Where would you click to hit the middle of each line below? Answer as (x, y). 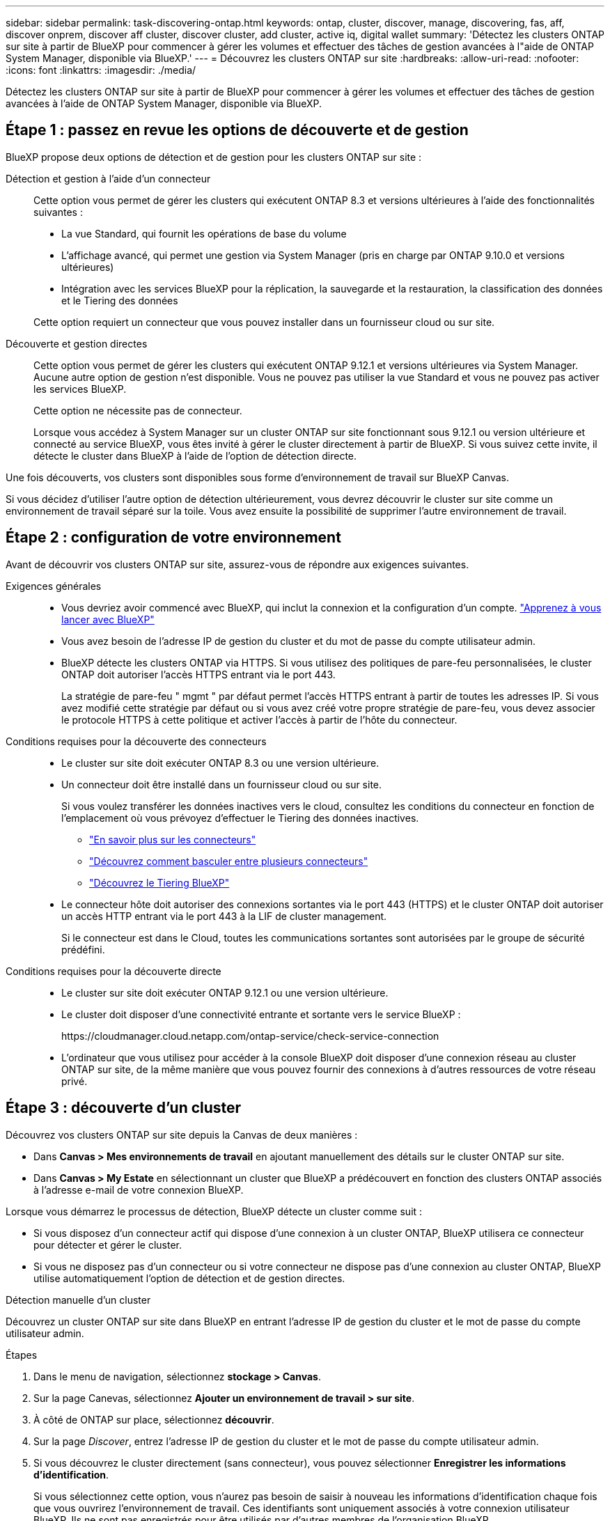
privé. (75, 1081)
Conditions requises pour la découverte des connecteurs (136, 741)
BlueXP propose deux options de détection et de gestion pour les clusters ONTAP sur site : (214, 157)
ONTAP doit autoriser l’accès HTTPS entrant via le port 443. (198, 674)
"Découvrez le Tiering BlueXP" (159, 882)
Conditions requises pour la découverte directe (114, 971)
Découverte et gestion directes (77, 343)
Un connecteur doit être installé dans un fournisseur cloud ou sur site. (222, 784)
